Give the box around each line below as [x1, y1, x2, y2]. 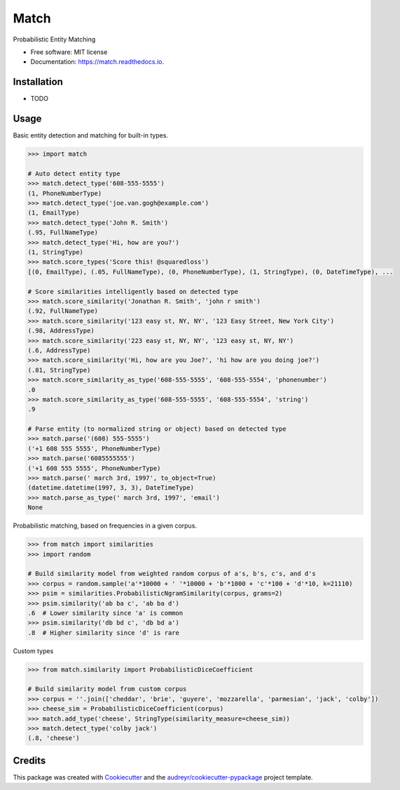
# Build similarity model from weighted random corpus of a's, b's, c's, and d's [27, 570, 317, 578]
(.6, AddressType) [27, 346, 91, 354]
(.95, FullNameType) [27, 229, 98, 236]
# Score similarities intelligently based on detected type [27, 288, 239, 295]
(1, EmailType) [27, 209, 80, 217]
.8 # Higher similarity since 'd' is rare [27, 629, 180, 636]
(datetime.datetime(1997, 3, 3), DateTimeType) [27, 484, 194, 492]
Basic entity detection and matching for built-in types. [13, 131, 168, 140]
